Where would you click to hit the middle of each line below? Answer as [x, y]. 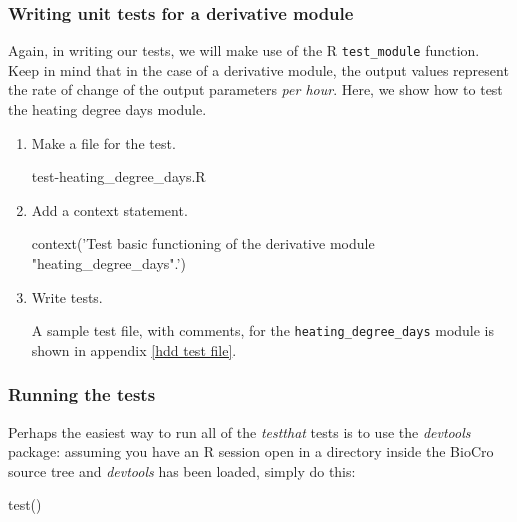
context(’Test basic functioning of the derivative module [203, 243]
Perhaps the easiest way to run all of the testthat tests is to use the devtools [239, 431]
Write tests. [67, 296]
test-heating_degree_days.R [118, 176]
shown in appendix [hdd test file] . [134, 349]
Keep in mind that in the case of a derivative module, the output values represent [258, 69]
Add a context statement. [109, 209]
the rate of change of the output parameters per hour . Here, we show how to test [255, 89]
